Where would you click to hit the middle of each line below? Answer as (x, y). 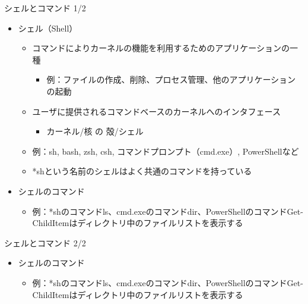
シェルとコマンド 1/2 (45, 8)
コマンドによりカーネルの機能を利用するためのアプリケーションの (161, 48)
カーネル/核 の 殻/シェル (95, 131)
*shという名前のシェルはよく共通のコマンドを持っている (142, 171)
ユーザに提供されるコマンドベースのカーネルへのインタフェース (156, 111)
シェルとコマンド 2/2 (45, 242)
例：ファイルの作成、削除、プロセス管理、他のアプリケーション (171, 79)
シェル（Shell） (48, 28)
